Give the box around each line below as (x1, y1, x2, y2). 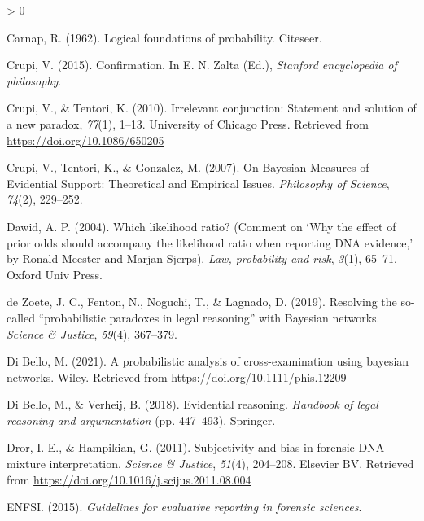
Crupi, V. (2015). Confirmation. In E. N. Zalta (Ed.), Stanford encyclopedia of (7, 56, 397, 73)
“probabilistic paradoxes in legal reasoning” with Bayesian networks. (38, 309, 380, 326)
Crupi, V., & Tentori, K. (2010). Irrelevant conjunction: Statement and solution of (7, 99, 417, 116)
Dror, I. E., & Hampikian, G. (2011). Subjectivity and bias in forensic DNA (7, 439, 385, 456)
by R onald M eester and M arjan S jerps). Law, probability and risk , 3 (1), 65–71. (7, 250, 397, 267)
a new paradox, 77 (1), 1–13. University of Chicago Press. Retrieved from (7, 115, 369, 132)
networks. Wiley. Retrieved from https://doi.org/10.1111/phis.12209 (7, 368, 347, 385)
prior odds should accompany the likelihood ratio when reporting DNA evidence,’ (7, 234, 413, 251)
